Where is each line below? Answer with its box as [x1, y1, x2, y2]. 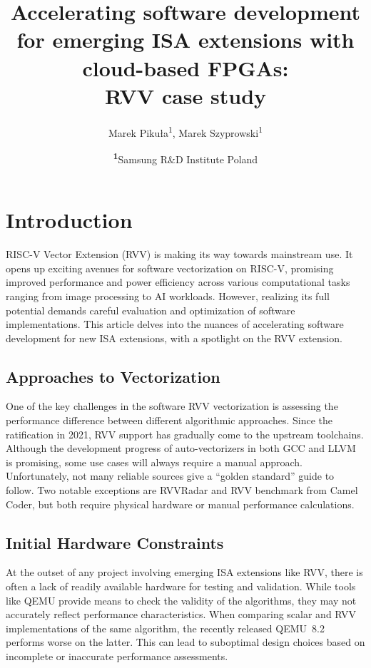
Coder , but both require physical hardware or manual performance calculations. [6, 496, 355, 511]
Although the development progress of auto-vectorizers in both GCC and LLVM [6, 441, 356, 456]
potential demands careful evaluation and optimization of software [6, 302, 295, 317]
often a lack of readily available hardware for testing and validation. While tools [6, 579, 356, 594]
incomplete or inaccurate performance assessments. [6, 649, 228, 663]
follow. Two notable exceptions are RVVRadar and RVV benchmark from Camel [6, 483, 358, 498]
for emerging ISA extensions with [16, 25, 355, 54]
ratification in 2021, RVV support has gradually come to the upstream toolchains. [6, 426, 364, 441]
